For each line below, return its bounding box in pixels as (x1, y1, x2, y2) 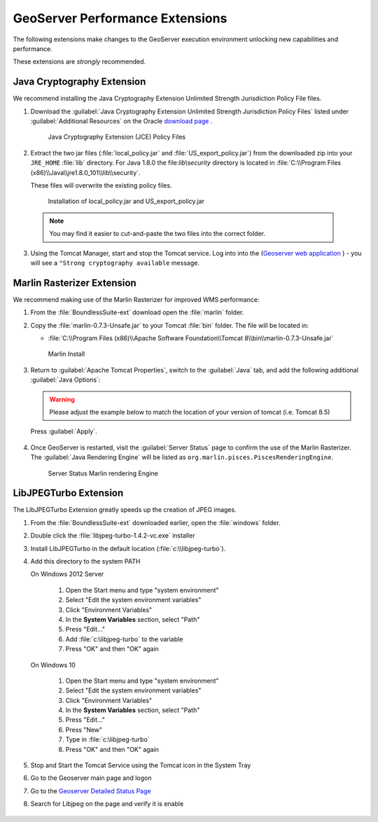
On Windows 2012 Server (30, 570, 104, 578)
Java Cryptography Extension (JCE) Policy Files (48, 133, 185, 141)
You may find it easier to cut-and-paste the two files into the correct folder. (49, 230, 266, 238)
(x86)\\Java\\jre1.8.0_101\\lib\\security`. (30, 168, 141, 176)
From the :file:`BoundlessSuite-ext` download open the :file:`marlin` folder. (30, 308, 244, 316)
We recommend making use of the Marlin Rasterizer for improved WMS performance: (13, 295, 260, 304)
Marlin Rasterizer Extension (13, 277, 136, 288)
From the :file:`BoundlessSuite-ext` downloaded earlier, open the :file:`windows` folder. (30, 518, 281, 527)
